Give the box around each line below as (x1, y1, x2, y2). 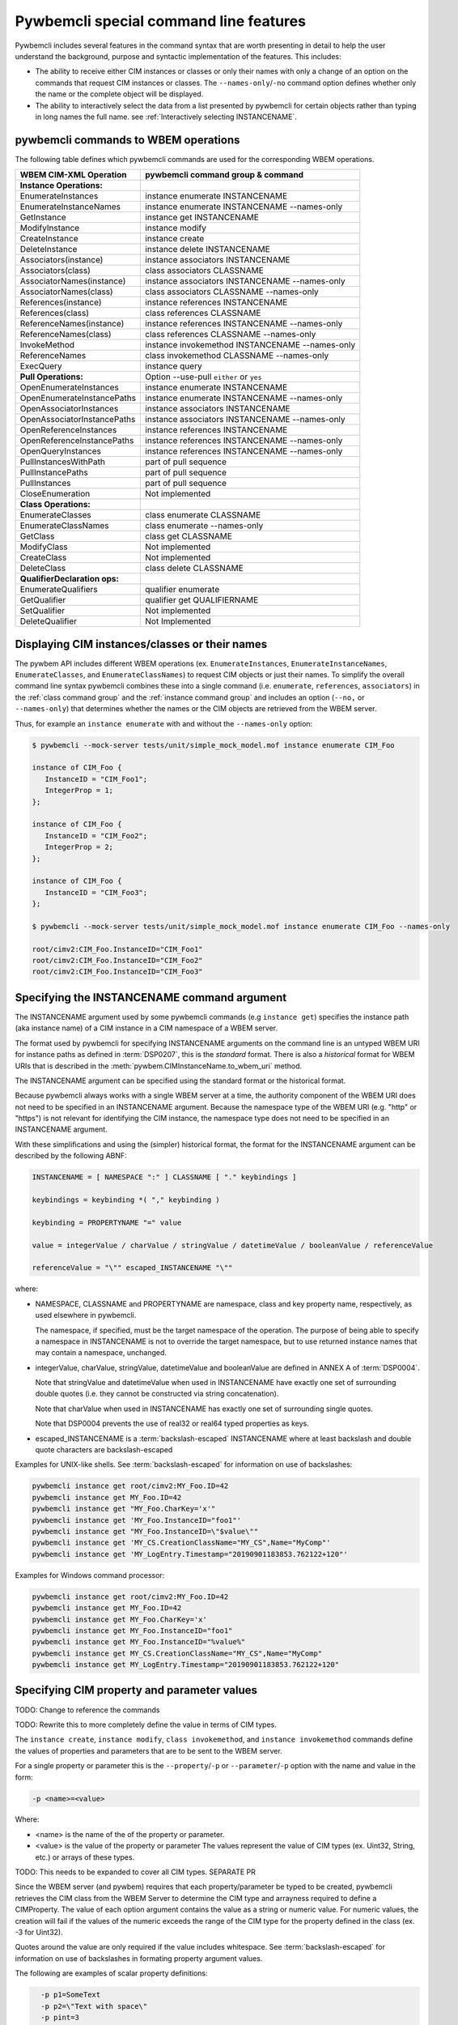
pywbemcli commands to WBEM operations (15, 133, 240, 147)
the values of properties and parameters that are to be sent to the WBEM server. (15, 1746, 282, 1755)
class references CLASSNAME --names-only (145, 329, 316, 340)
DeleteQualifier (19, 616, 77, 627)
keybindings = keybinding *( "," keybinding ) (32, 1196, 220, 1204)
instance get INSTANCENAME (145, 211, 259, 223)
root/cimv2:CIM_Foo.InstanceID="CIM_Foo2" (32, 956, 203, 966)
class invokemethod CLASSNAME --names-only (145, 350, 329, 361)
